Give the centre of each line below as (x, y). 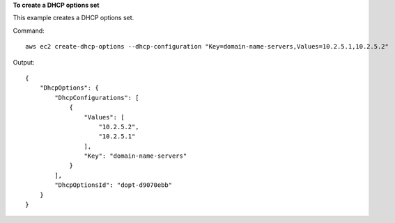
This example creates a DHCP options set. (73, 18)
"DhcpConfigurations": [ (97, 98)
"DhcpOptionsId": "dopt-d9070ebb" (114, 185)
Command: (29, 31)
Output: (24, 62)
